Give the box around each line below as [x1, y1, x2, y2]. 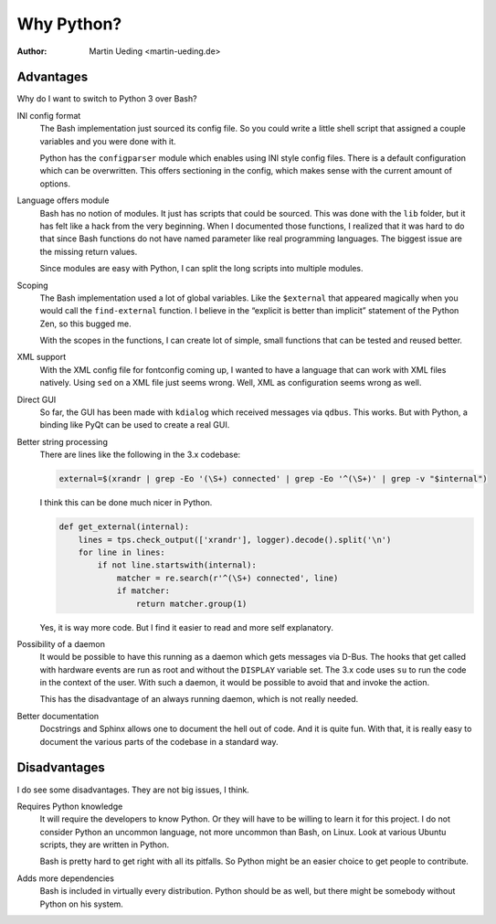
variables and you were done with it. [39, 135, 177, 146]
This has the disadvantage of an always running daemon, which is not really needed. [39, 694, 359, 705]
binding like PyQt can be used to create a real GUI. [39, 420, 230, 430]
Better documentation [16, 710, 100, 721]
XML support [16, 352, 67, 363]
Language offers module [16, 195, 110, 206]
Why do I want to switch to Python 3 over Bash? [16, 93, 197, 104]
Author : [16, 46, 47, 57]
